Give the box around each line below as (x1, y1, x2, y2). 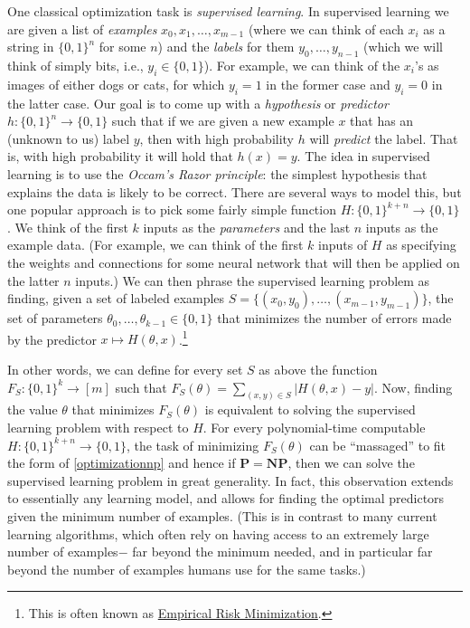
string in (7, 37, 54, 56)
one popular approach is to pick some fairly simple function (7, 200, 336, 219)
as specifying (386, 235, 456, 254)
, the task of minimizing (126, 435, 259, 454)
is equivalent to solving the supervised (204, 400, 416, 419)
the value (7, 400, 58, 419)
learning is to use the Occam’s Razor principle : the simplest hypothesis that (7, 164, 428, 183)
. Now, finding (373, 377, 453, 396)
